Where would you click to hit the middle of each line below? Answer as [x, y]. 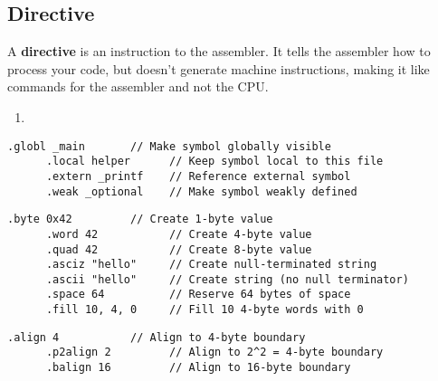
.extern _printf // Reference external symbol [198, 176]
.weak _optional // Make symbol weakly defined [201, 191]
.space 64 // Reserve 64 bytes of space [198, 295]
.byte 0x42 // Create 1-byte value [140, 219]
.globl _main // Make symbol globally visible [169, 146]
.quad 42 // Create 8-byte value [179, 249]
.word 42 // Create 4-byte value [179, 234]
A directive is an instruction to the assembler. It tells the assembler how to [219, 51]
